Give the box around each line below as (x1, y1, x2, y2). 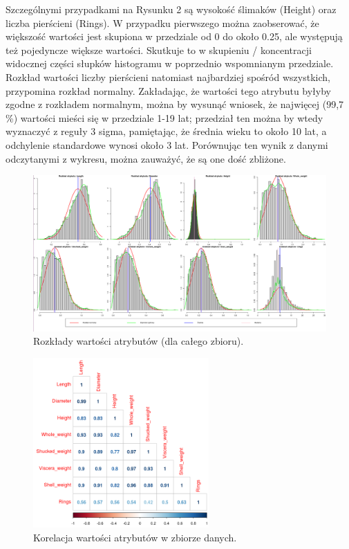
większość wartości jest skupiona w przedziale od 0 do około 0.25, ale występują (6, 29, 343, 44)
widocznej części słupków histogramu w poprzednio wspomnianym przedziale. (6, 56, 334, 71)
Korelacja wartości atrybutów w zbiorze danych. (33, 530, 237, 544)
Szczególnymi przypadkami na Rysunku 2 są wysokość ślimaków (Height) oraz (6, 2, 337, 16)
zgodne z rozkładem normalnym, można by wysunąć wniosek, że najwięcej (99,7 (6, 97, 344, 111)
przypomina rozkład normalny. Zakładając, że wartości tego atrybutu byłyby (6, 83, 331, 98)
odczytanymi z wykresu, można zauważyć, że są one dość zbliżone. (6, 151, 286, 165)
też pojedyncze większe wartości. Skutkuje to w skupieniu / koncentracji (6, 42, 312, 57)
